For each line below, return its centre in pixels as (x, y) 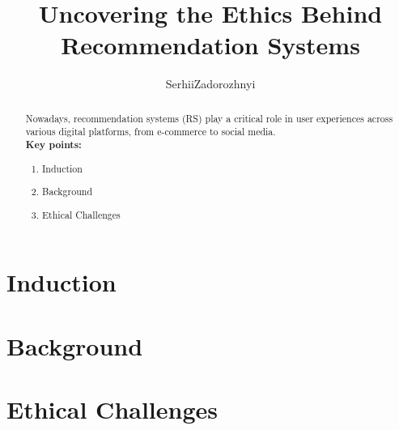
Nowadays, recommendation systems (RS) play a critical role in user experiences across (209, 118)
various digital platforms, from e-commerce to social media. (151, 132)
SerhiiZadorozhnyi (210, 84)
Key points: (53, 145)
